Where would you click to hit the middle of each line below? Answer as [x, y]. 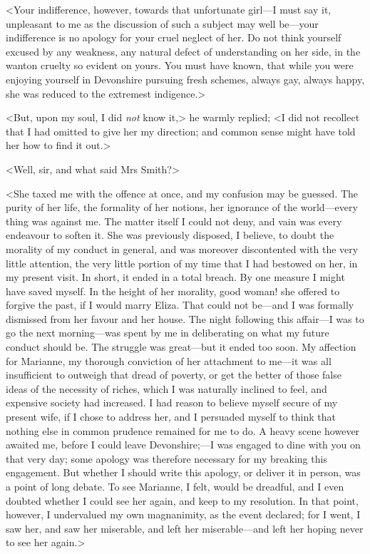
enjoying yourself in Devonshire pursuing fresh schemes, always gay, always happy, [185, 79]
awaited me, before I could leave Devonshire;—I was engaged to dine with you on [183, 445]
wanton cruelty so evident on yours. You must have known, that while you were [180, 65]
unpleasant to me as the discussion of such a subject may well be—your [162, 23]
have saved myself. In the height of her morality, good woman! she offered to [173, 291]
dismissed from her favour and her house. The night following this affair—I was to [185, 318]
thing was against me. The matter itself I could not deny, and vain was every [174, 221]
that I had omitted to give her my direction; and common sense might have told [181, 131]
